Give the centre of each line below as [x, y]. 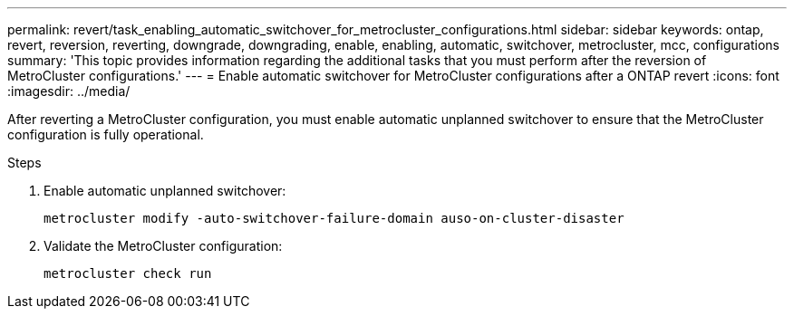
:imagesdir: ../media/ [69, 91]
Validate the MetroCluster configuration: [163, 246]
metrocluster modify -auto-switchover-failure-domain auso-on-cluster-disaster [334, 218]
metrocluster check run [128, 273]
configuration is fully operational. [106, 134]
